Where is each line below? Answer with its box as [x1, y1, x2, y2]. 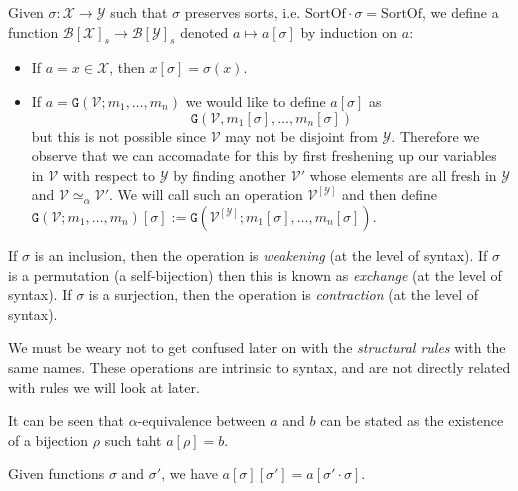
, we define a [422, 2, 499, 22]
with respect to [62, 164, 156, 185]
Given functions [8, 463, 105, 484]
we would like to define [185, 90, 326, 111]
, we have [161, 463, 218, 484]
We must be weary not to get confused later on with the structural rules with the [8, 337, 506, 358]
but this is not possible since [31, 125, 207, 146]
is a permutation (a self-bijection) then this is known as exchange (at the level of [8, 264, 502, 285]
